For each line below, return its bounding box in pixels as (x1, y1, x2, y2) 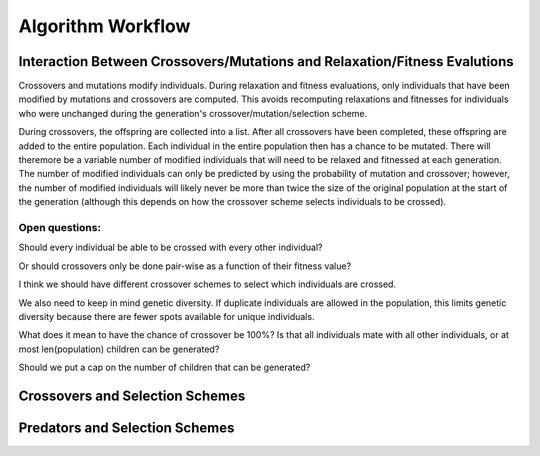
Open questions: (18, 220, 102, 234)
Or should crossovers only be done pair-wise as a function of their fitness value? (18, 260, 352, 272)
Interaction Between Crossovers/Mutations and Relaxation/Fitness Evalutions (18, 53, 514, 70)
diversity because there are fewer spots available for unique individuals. (18, 310, 315, 322)
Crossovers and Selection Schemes (18, 387, 246, 404)
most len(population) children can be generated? (18, 343, 220, 355)
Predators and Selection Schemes (18, 419, 235, 436)
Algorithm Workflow (18, 15, 191, 37)
